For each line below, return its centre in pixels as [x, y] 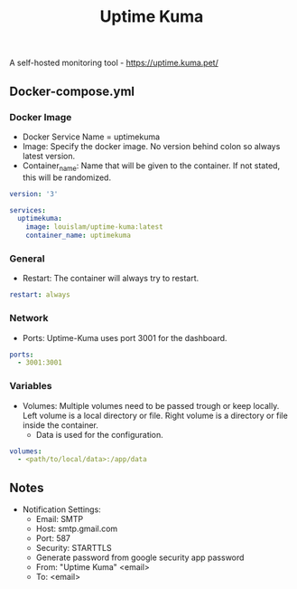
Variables [31, 386]
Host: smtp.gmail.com [77, 529]
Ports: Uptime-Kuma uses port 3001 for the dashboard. [125, 337]
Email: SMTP [60, 519]
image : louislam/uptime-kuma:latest [95, 227]
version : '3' [34, 194]
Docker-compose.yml [72, 91]
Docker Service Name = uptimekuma [91, 137]
